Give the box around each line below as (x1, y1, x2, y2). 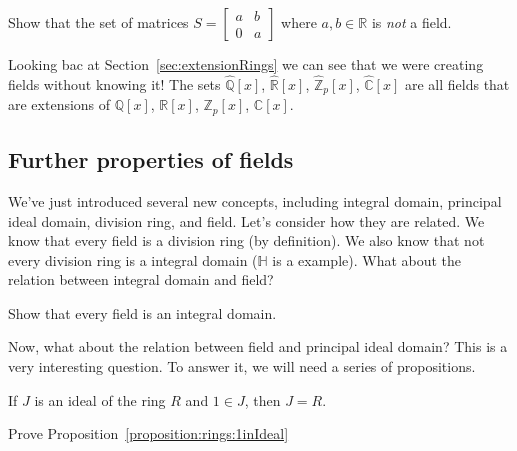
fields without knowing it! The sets (8, 73, 221, 94)
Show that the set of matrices (8, 12, 189, 32)
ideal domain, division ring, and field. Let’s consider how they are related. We (8, 210, 485, 231)
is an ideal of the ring (34, 389, 166, 410)
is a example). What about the (272, 249, 462, 270)
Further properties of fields (8, 144, 294, 175)
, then (244, 389, 281, 410)
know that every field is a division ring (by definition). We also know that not (8, 230, 485, 251)
